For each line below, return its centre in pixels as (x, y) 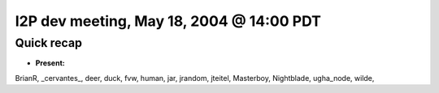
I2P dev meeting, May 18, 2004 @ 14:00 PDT (168, 21)
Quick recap (49, 43)
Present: (50, 63)
